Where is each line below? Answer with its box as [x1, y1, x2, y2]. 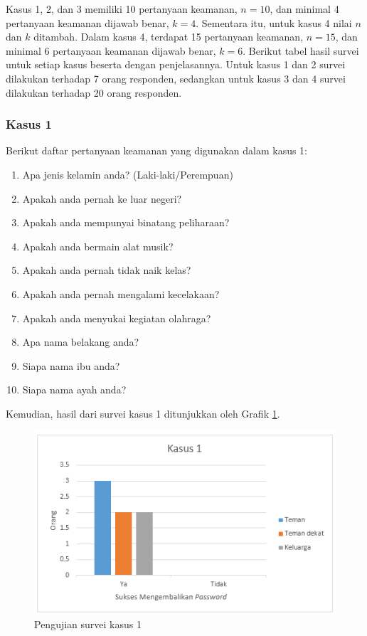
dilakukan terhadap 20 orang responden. [6, 85, 182, 100]
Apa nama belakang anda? [22, 334, 139, 349]
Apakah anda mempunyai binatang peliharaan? [22, 215, 230, 230]
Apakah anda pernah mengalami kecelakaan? [22, 286, 220, 301]
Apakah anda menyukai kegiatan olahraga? [22, 310, 211, 325]
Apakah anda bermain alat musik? [22, 238, 174, 253]
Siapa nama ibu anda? [22, 358, 120, 373]
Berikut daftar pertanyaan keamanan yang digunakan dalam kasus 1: [6, 143, 308, 158]
